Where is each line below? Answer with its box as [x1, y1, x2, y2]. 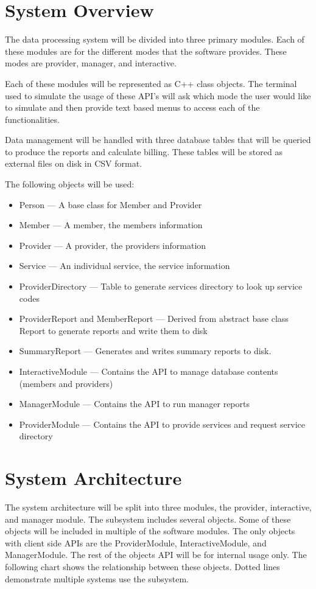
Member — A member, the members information [19, 218, 203, 231]
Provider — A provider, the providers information [19, 239, 206, 251]
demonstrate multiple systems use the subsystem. [5, 572, 189, 585]
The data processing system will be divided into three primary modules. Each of [5, 33, 304, 46]
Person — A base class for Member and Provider [19, 198, 202, 211]
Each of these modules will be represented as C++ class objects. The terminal [5, 77, 297, 89]
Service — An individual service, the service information [19, 259, 230, 272]
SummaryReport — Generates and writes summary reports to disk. [19, 344, 272, 357]
